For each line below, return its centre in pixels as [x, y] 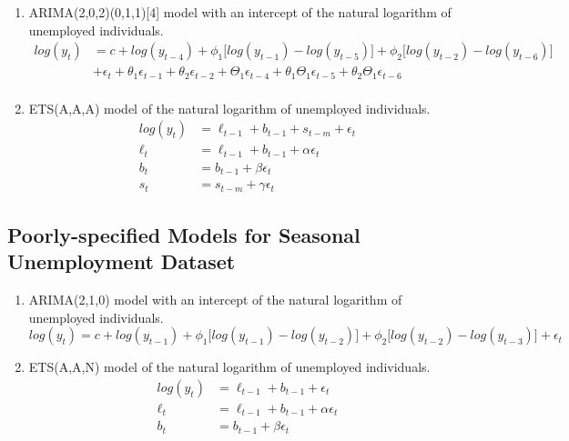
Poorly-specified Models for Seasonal [184, 234]
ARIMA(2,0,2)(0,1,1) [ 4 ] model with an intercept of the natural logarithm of [240, 12]
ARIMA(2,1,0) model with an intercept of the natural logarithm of [215, 299]
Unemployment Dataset [122, 261]
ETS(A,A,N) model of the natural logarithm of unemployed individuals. [229, 367]
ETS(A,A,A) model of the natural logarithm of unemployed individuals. [229, 108]
